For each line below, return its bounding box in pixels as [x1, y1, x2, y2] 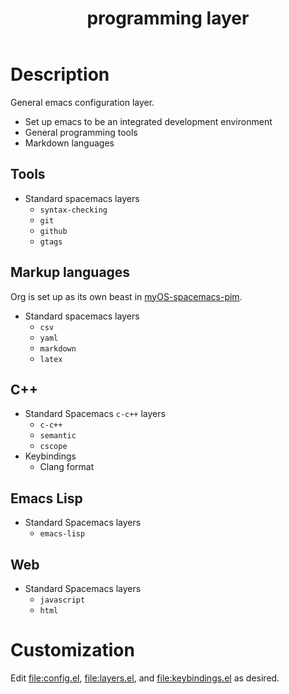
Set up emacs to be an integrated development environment [24, 115, 273, 127]
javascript [39, 595, 86, 605]
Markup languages [10, 264, 131, 281]
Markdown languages [24, 137, 115, 149]
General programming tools [24, 126, 138, 138]
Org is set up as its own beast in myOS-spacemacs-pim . [10, 290, 243, 302]
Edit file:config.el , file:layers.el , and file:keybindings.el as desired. [10, 672, 280, 684]
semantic [39, 431, 77, 441]
